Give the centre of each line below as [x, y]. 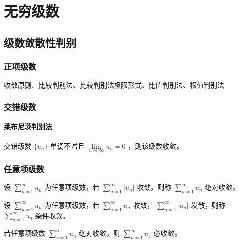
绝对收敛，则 [100, 233]
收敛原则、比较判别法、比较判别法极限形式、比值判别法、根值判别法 [114, 85]
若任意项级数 [25, 233]
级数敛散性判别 [40, 42]
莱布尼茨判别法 [28, 127]
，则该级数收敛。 [156, 145]
